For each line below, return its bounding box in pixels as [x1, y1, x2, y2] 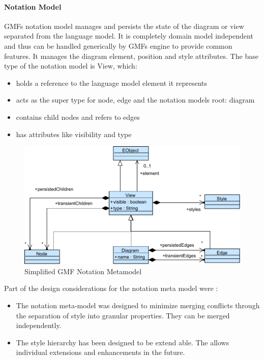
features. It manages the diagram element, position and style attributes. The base [4, 50, 258, 61]
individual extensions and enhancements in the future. [16, 347, 185, 357]
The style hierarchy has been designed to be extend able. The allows [16, 337, 229, 347]
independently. [16, 320, 62, 331]
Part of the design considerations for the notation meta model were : [4, 283, 218, 293]
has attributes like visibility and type [16, 128, 132, 139]
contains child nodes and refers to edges [16, 111, 140, 122]
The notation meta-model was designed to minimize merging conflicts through [16, 300, 260, 310]
